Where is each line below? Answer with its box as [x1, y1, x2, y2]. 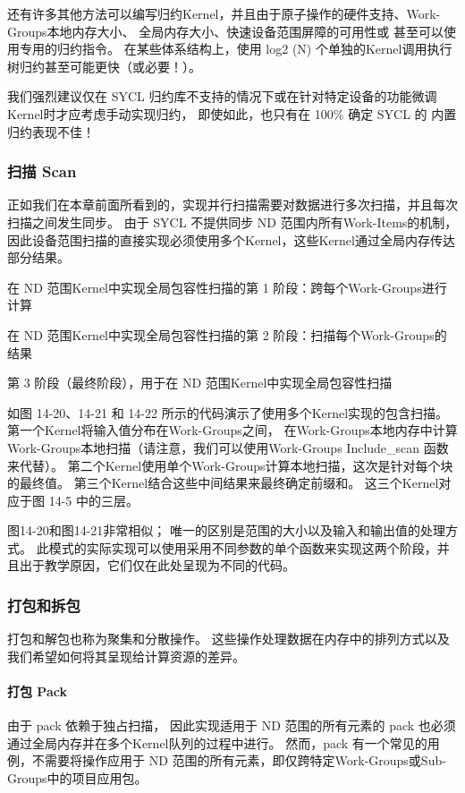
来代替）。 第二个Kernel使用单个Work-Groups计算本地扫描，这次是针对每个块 [7, 456, 453, 474]
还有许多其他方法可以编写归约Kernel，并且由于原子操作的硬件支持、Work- [7, 4, 441, 22]
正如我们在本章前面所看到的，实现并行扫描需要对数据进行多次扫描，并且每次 [7, 195, 458, 214]
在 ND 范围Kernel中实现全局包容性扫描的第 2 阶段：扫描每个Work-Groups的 [7, 325, 447, 344]
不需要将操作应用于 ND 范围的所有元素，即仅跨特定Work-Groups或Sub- [31, 751, 446, 770]
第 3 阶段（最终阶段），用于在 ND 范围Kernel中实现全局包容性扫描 [7, 373, 393, 392]
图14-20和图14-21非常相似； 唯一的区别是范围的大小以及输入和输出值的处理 [7, 521, 445, 540]
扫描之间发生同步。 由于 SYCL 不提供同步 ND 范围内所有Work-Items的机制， [7, 212, 458, 231]
